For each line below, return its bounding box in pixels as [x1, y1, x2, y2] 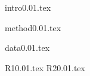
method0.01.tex [5, 21, 61, 34]
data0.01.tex [5, 41, 50, 54]
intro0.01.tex [5, 1, 51, 13]
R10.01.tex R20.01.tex [5, 61, 85, 74]
